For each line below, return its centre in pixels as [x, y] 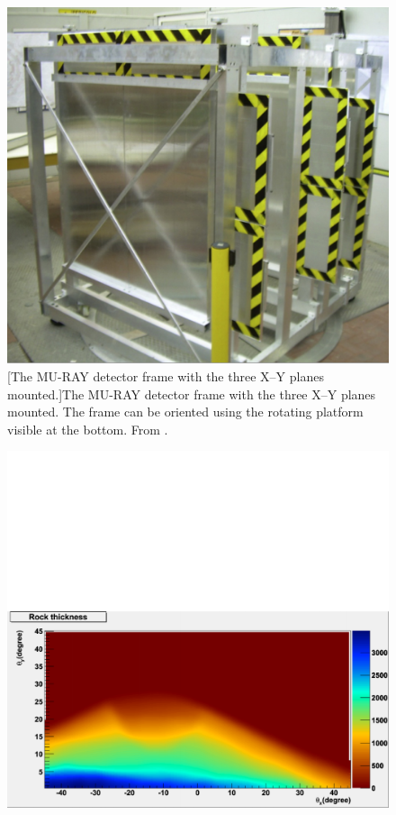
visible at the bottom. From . [88, 429]
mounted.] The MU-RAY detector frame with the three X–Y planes [192, 394]
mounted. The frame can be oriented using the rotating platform [185, 412]
